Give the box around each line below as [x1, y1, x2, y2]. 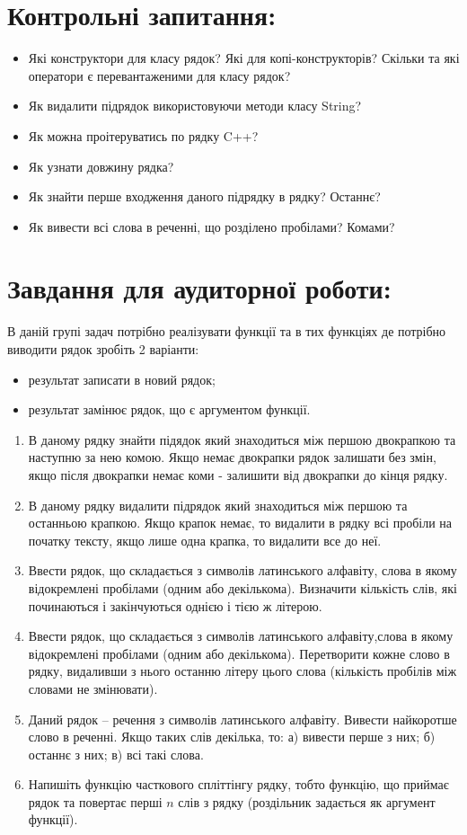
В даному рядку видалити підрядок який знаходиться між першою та [28, 495, 408, 514]
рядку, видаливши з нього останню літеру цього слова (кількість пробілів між [28, 662, 457, 680]
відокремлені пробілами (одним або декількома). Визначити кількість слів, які [28, 578, 457, 597]
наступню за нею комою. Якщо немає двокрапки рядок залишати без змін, [28, 448, 436, 466]
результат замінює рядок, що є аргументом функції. [28, 400, 311, 419]
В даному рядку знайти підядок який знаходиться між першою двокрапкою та [28, 430, 456, 449]
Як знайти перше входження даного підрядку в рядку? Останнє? [28, 187, 381, 206]
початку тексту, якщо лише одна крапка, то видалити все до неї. [28, 530, 382, 549]
